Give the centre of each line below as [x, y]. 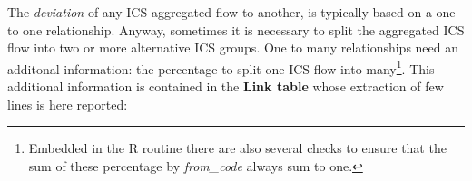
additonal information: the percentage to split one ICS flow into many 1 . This [221, 67]
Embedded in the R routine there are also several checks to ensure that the [237, 148]
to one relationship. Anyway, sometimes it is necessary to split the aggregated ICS [236, 29]
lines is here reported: [68, 104]
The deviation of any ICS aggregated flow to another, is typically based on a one [231, 12]
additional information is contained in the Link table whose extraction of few [226, 86]
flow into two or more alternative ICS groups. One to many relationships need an [233, 48]
